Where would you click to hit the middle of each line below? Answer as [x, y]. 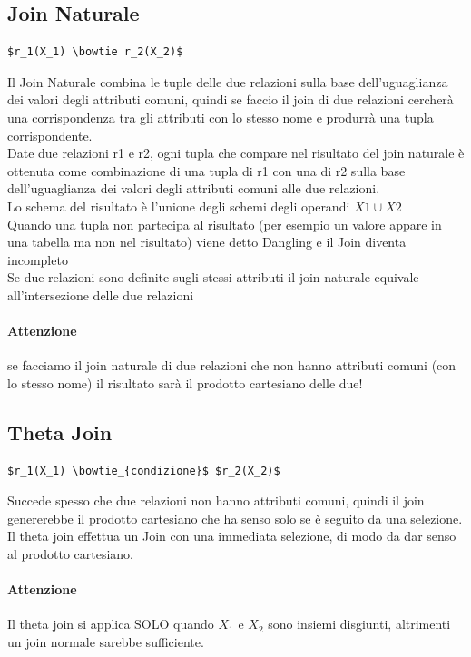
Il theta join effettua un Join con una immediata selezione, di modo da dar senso [232, 536]
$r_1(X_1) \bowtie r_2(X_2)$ [95, 52]
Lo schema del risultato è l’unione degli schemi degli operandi [179, 206]
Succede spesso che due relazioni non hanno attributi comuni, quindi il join [216, 500]
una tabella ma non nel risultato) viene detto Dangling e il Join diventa [207, 242]
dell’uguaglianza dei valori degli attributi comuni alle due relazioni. [194, 188]
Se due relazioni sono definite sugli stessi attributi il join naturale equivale [213, 277]
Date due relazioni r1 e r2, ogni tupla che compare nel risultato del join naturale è [236, 153]
